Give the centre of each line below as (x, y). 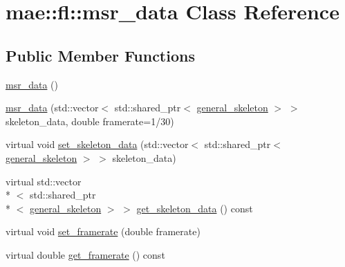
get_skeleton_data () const (195, 208)
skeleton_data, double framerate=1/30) (90, 121)
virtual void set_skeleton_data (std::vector (97, 144)
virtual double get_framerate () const (85, 254)
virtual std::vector (44, 181)
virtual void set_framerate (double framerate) (103, 231)
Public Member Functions (100, 55)
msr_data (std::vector (52, 108)
